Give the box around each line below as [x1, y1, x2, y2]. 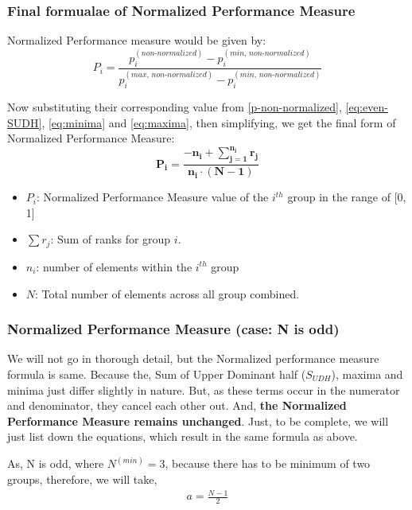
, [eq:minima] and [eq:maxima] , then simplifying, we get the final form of [41, 114, 396, 130]
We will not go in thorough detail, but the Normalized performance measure [7, 350, 379, 367]
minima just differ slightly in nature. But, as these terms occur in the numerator [7, 381, 400, 398]
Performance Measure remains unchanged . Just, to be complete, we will [7, 412, 389, 429]
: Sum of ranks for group [50, 231, 171, 247]
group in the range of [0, [287, 189, 406, 205]
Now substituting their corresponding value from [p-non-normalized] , [7, 99, 342, 115]
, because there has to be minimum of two [165, 455, 371, 472]
